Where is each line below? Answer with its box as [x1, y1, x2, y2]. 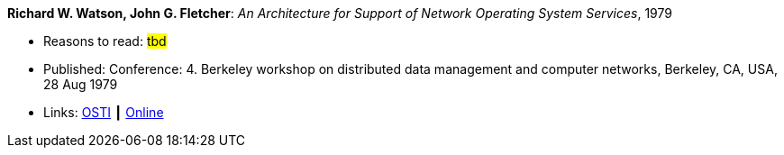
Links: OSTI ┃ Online [43, 105, 164, 120]
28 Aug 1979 [43, 77, 118, 92]
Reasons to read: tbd [43, 33, 167, 49]
